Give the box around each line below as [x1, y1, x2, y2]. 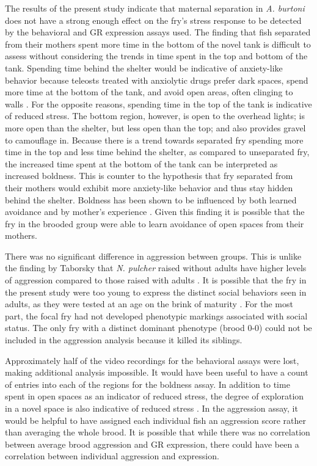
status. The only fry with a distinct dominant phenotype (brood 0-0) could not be [5, 321, 312, 334]
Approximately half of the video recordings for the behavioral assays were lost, [5, 354, 299, 366]
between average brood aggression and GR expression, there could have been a [5, 437, 299, 450]
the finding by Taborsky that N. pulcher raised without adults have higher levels [5, 261, 307, 274]
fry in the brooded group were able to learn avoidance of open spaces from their [5, 217, 304, 230]
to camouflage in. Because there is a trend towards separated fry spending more [5, 133, 304, 146]
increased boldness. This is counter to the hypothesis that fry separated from [5, 169, 293, 182]
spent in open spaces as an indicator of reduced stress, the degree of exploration [5, 390, 304, 402]
